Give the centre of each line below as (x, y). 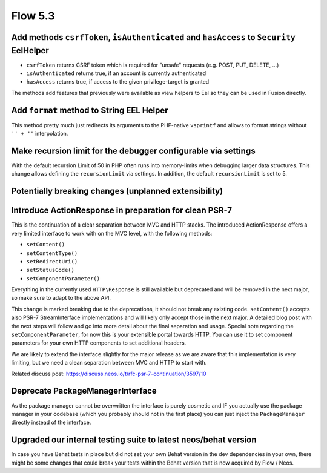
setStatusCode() (51, 270)
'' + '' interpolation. (40, 134)
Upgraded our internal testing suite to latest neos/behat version (134, 440)
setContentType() (52, 253)
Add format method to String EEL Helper (90, 110)
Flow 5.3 (33, 16)
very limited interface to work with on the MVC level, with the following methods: (112, 233)
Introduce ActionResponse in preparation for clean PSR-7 (122, 210)
